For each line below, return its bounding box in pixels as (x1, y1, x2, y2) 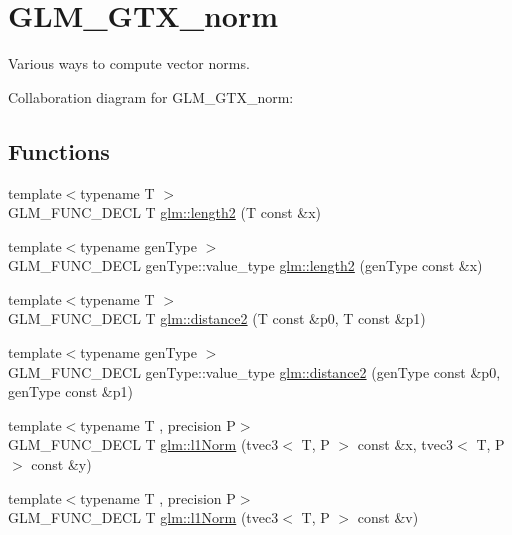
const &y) (31, 454, 92, 475)
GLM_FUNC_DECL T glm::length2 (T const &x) (8, 202, 322, 223)
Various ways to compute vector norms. (8, 53, 250, 74)
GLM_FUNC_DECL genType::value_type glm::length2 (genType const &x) (8, 255, 483, 276)
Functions (8, 135, 110, 166)
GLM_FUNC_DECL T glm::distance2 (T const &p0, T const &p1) (8, 308, 426, 329)
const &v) (357, 507, 419, 528)
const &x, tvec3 (357, 434, 454, 455)
